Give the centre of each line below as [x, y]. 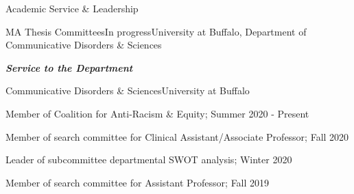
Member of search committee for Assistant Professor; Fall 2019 [138, 182]
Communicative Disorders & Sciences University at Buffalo [128, 91]
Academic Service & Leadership [72, 8]
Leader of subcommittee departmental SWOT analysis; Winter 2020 [149, 160]
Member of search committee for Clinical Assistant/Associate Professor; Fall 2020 [177, 136]
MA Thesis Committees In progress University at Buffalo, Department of [156, 31]
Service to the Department [69, 67]
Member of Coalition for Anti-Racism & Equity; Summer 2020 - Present [157, 113]
